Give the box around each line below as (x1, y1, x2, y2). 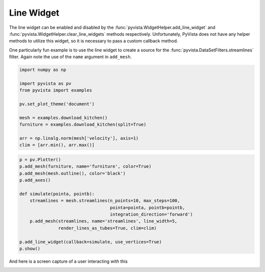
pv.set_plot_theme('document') (19, 101, 95, 107)
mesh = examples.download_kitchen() (19, 115, 108, 120)
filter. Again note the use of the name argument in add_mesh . (9, 54, 132, 60)
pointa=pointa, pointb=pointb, (109, 204, 185, 210)
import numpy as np (19, 67, 66, 73)
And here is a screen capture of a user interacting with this (9, 258, 128, 264)
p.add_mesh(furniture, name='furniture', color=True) (19, 164, 152, 169)
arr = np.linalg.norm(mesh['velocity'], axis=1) (19, 136, 139, 141)
